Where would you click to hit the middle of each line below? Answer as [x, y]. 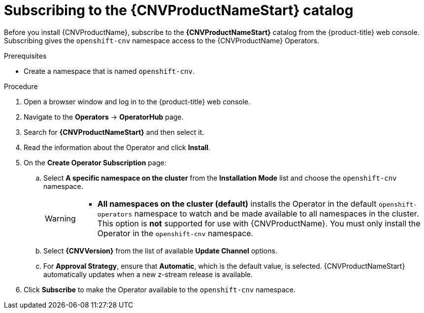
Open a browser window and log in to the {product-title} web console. [137, 101]
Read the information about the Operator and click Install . [117, 147]
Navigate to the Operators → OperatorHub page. [104, 117]
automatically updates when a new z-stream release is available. [148, 274]
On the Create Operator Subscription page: [95, 162]
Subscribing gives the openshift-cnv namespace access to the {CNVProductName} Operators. [162, 40]
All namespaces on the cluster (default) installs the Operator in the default [237, 203]
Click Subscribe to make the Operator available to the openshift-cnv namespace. [160, 289]
